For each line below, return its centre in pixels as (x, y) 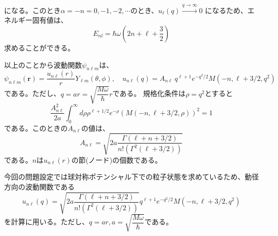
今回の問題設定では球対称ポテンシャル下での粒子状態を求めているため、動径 (131, 177)
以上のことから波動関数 (43, 64)
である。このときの (36, 128)
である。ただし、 (32, 93)
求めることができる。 (39, 47)
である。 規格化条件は (149, 93)
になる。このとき (32, 10)
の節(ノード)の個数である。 (117, 159)
